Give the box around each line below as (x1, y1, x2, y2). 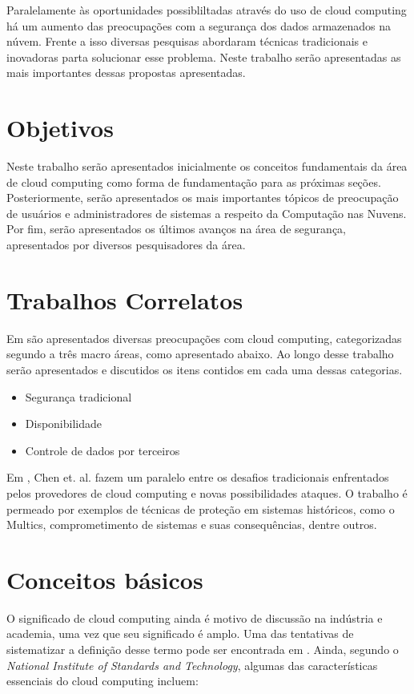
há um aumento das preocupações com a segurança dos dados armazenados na (6, 17, 392, 34)
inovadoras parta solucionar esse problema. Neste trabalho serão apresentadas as (6, 48, 401, 65)
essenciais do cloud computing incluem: (6, 672, 199, 689)
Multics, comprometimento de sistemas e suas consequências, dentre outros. (6, 516, 377, 533)
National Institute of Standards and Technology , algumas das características (6, 656, 378, 673)
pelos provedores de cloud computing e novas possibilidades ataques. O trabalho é (6, 484, 408, 501)
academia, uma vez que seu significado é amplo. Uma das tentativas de (6, 625, 354, 642)
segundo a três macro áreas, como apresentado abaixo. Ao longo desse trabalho (6, 345, 394, 362)
